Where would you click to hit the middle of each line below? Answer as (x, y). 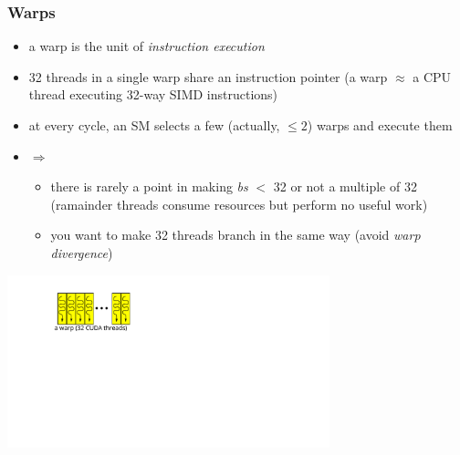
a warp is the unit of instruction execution (146, 46)
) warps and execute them (380, 125)
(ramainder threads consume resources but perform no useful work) (239, 204)
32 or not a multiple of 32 (345, 186)
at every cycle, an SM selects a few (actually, (154, 125)
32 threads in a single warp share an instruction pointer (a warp (208, 76)
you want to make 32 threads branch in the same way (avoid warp (235, 235)
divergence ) (82, 252)
